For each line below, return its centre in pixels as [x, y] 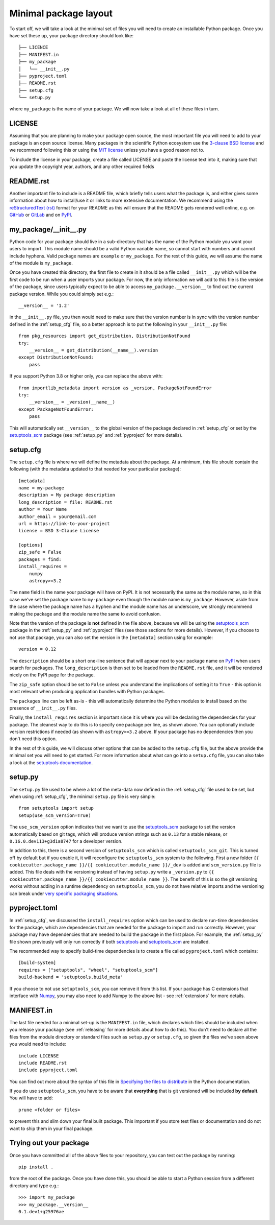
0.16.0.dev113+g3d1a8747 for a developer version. [66, 841]
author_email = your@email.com [58, 516]
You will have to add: [31, 1098]
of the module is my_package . [41, 263]
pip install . [36, 1167]
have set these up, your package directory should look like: [71, 35]
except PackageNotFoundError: [56, 409]
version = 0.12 [37, 649]
